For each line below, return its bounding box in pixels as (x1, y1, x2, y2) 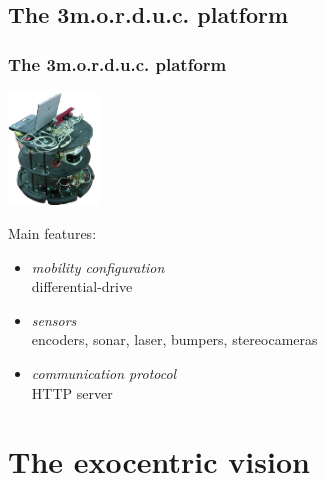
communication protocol (31, 362, 177, 383)
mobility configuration (31, 256, 165, 277)
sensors (31, 309, 77, 330)
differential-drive (31, 276, 133, 297)
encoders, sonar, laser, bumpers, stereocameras (31, 329, 318, 350)
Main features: (8, 222, 97, 243)
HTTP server (31, 382, 113, 403)
